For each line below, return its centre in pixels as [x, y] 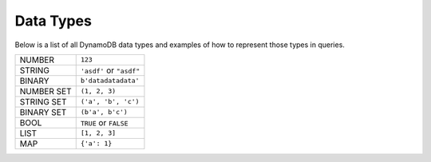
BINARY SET [43, 112]
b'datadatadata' [110, 81]
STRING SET [43, 101]
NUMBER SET [45, 91]
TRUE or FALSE [104, 122]
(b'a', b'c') [104, 112]
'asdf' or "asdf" [110, 70]
